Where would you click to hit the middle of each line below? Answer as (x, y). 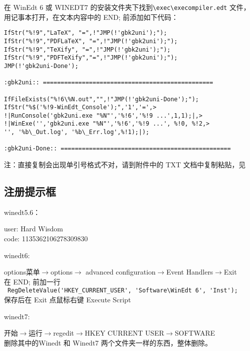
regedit (64, 333)
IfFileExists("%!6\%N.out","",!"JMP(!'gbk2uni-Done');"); (101, 99)
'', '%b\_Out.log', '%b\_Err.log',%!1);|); (77, 132)
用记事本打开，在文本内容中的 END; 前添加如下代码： (91, 17)
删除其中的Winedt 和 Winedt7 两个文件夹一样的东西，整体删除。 (108, 342)
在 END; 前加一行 (32, 281)
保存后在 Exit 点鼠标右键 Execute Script (68, 300)
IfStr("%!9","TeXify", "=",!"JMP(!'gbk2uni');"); (87, 49)
